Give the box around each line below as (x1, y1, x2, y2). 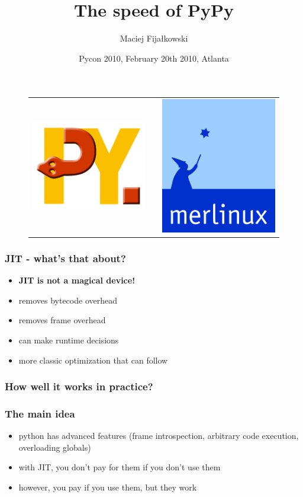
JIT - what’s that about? (5, 250, 126, 265)
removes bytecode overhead (18, 294, 117, 306)
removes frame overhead (18, 314, 106, 326)
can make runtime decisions (18, 334, 119, 346)
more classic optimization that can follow (18, 353, 168, 366)
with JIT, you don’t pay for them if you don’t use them (18, 461, 221, 473)
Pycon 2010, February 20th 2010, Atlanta (79, 52, 229, 64)
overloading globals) (18, 441, 91, 453)
